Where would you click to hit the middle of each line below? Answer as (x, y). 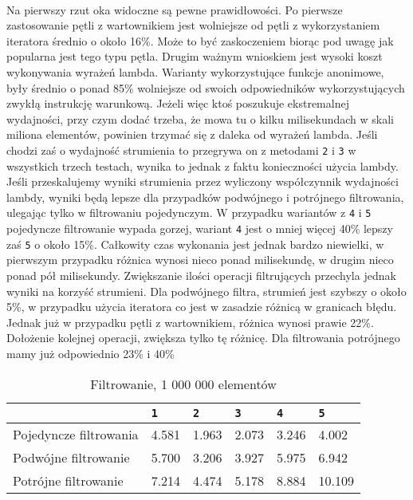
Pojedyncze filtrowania (76, 434)
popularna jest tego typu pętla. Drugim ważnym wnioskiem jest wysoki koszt (195, 56)
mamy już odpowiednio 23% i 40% (90, 353)
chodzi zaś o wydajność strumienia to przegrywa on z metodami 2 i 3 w (181, 150)
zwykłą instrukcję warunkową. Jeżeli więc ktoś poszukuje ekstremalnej (178, 103)
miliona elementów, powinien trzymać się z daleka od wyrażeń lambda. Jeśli (192, 134)
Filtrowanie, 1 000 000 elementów (183, 384)
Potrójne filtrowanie (68, 480)
